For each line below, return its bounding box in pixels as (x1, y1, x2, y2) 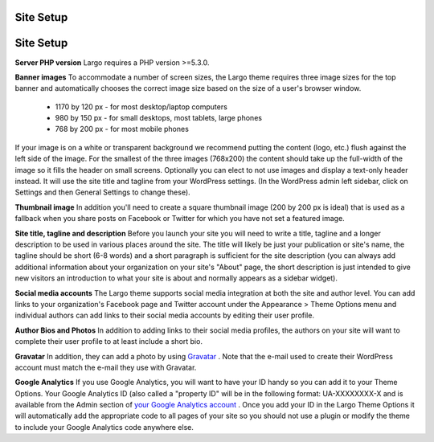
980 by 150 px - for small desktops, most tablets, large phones (55, 113, 263, 123)
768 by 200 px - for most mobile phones (55, 125, 189, 134)
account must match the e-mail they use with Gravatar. (14, 362, 197, 372)
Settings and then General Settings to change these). (14, 187, 190, 197)
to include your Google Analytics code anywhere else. (14, 422, 194, 432)
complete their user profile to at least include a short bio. (14, 337, 203, 346)
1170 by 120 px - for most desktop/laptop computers (55, 101, 228, 112)
